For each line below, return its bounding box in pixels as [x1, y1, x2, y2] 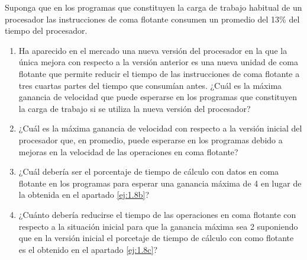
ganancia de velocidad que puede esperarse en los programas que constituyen [18, 91, 298, 103]
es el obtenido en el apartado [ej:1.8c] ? [18, 243, 158, 255]
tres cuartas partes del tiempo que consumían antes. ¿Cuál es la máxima [18, 79, 282, 91]
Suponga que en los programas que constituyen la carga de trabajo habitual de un [5, 1, 302, 13]
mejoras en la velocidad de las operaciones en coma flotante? [18, 145, 238, 158]
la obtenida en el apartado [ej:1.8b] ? [18, 188, 149, 201]
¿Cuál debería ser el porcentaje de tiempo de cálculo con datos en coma [18, 165, 279, 178]
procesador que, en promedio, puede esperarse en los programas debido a [18, 133, 283, 146]
